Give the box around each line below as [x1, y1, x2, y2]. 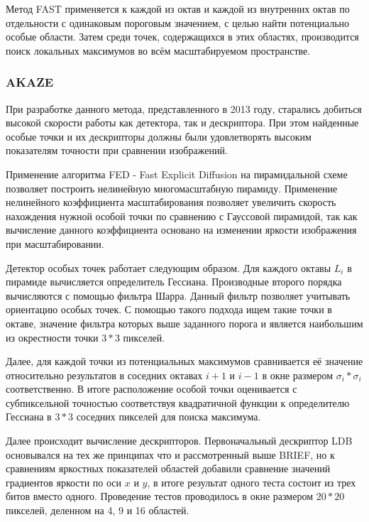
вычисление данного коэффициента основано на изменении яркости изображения [6, 222, 357, 237]
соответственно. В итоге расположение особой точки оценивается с [6, 381, 297, 396]
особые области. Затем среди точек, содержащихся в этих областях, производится [6, 29, 359, 44]
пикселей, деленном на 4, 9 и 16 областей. [6, 503, 189, 518]
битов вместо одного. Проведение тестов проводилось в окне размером [6, 489, 314, 504]
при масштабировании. [6, 236, 104, 251]
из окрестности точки [6, 330, 99, 344]
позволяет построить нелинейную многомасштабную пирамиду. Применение [6, 180, 338, 195]
